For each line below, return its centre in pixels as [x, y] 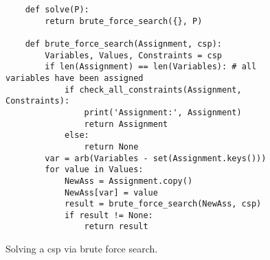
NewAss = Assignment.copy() [128, 181]
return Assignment [126, 124]
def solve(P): [57, 10]
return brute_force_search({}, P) [124, 21]
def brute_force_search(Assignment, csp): [123, 44]
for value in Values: [94, 170]
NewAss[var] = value [111, 192]
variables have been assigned [75, 78]
